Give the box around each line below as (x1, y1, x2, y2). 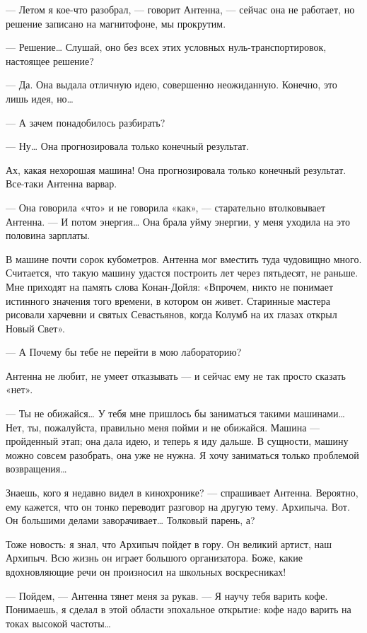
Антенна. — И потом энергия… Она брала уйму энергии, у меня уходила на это (6, 214, 351, 228)
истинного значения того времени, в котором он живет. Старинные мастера (6, 293, 331, 308)
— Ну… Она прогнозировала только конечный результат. (6, 139, 250, 153)
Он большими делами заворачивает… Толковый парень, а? (6, 513, 255, 528)
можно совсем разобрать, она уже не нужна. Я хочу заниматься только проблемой (6, 447, 359, 462)
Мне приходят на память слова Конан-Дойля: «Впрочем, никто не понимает (6, 279, 334, 294)
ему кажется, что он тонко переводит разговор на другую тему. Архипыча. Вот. (6, 499, 350, 513)
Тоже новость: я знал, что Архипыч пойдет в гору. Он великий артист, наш (6, 536, 332, 551)
